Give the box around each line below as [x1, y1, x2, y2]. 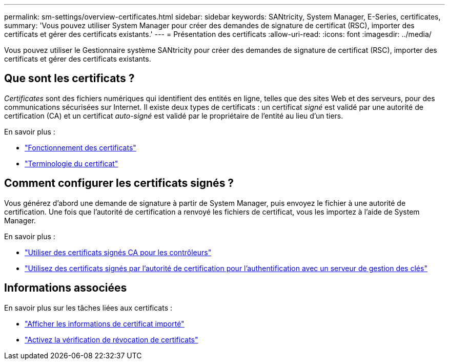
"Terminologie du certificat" [25, 159, 118, 168]
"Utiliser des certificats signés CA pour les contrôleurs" [25, 247, 212, 257]
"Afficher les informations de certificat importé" [25, 319, 185, 328]
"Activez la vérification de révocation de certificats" [25, 335, 198, 344]
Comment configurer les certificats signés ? [4, 177, 234, 190]
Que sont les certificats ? [4, 72, 135, 85]
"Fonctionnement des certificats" [25, 143, 136, 152]
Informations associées [4, 281, 127, 295]
